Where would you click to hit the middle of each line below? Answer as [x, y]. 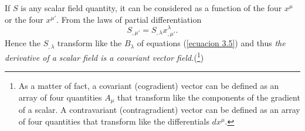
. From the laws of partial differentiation [129, 19]
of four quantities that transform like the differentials [114, 121]
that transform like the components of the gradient [209, 97]
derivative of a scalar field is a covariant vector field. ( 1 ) [104, 56]
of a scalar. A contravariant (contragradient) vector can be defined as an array [159, 110]
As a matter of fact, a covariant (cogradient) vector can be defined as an [149, 86]
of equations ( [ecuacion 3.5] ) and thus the [211, 43]
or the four [24, 19]
